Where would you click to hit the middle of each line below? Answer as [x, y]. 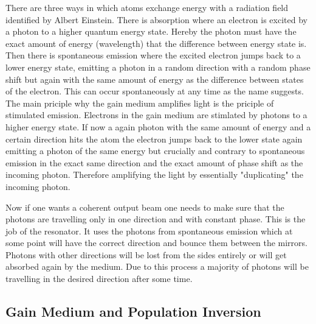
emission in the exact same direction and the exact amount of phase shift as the [154, 162]
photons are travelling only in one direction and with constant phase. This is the [156, 219]
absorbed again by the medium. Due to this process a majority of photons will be [157, 266]
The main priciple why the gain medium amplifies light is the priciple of [140, 103]
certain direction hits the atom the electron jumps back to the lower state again [154, 139]
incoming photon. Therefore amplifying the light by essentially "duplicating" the [154, 174]
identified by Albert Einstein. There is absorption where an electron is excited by [156, 19]
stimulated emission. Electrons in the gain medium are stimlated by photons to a [156, 115]
